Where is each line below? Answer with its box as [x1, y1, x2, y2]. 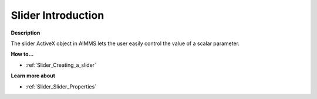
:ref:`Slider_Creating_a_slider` [25, 62, 97, 69]
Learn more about [11, 72, 56, 79]
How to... [11, 50, 34, 58]
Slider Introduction [11, 9, 104, 22]
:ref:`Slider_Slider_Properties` [25, 83, 97, 90]
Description [11, 29, 41, 36]
